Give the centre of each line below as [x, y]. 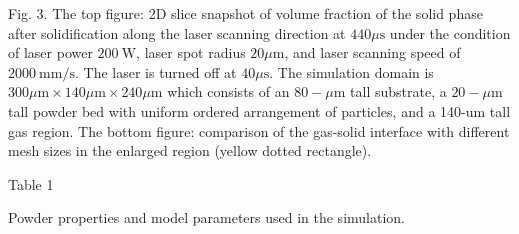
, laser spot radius [191, 52]
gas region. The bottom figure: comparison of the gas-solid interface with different [259, 130]
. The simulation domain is [351, 71]
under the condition [450, 32]
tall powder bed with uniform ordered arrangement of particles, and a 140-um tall [259, 110]
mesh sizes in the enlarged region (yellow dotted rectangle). [190, 150]
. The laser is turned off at [155, 71]
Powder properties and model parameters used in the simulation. [206, 217]
